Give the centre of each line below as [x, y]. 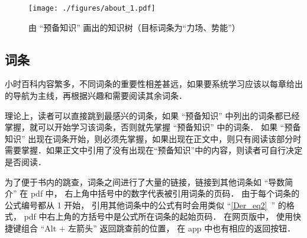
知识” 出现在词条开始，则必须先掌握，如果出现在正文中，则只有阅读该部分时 [153, 138]
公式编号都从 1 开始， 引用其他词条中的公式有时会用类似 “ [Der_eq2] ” [140, 205]
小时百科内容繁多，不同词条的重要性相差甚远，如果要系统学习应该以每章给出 [154, 84]
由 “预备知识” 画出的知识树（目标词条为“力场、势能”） [134, 27]
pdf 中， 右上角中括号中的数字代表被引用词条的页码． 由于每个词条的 [165, 193]
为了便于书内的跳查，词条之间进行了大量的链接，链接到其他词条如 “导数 [145, 181]
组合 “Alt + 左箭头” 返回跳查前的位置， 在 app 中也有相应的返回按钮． [158, 228]
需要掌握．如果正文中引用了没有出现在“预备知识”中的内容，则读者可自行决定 [154, 150]
